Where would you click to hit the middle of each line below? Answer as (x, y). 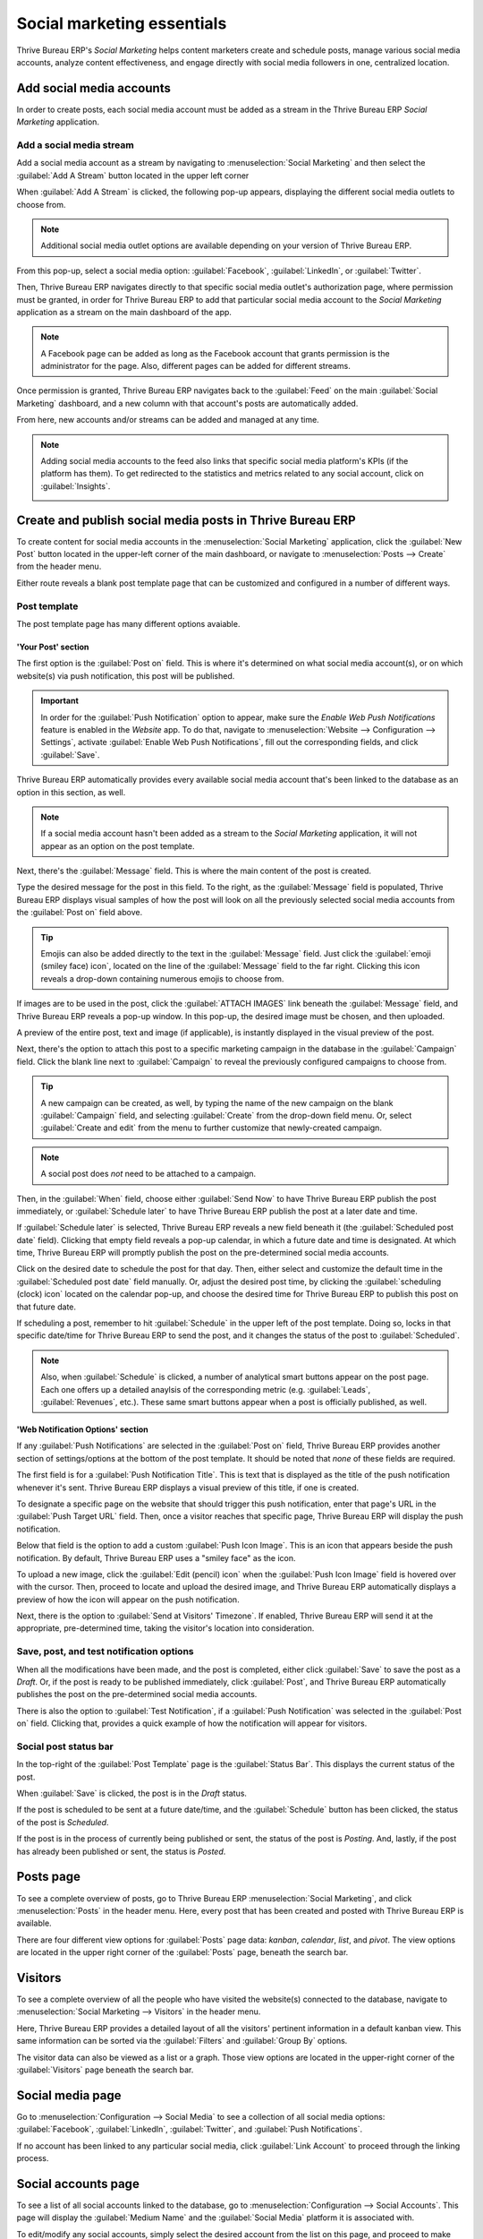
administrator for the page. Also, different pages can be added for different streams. (195, 366)
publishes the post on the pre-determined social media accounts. (137, 1694)
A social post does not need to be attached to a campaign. (148, 1174)
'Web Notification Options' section (83, 1429)
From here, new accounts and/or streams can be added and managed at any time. (168, 420)
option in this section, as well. (71, 792)
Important (60, 701)
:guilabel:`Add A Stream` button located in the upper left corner (133, 176)
